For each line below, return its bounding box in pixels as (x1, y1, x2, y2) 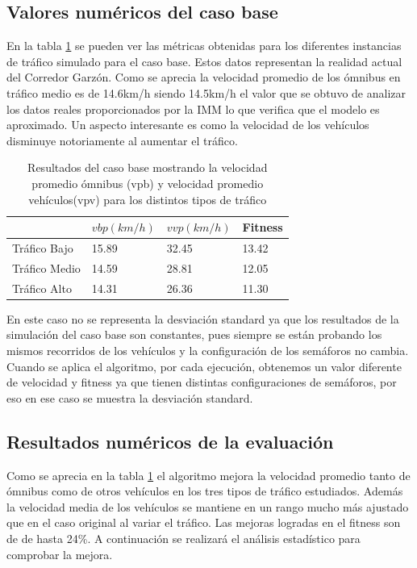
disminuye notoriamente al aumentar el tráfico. (6, 132, 238, 148)
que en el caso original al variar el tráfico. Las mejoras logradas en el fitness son (6, 514, 401, 531)
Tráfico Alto (12, 279, 72, 296)
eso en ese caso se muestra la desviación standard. (6, 389, 253, 406)
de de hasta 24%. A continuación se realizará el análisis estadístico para (6, 529, 361, 546)
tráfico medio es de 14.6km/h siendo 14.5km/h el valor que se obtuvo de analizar (6, 84, 406, 101)
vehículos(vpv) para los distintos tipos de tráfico (28, 190, 267, 207)
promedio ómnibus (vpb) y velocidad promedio (31, 174, 264, 191)
